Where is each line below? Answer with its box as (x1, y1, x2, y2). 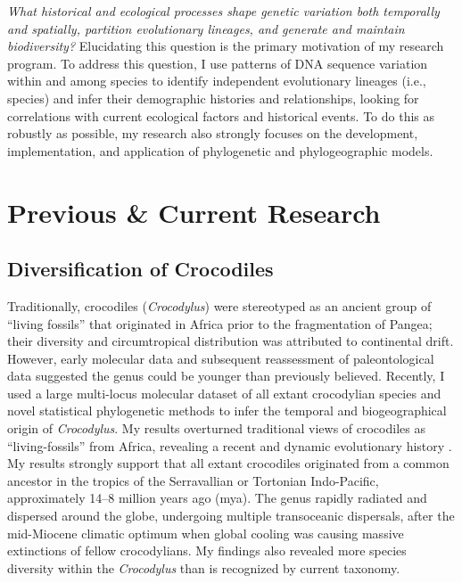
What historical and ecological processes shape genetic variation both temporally (7, 2, 440, 20)
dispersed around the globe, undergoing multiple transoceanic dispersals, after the (7, 506, 455, 525)
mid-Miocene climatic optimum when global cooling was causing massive (7, 523, 404, 542)
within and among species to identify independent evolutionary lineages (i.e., (7, 71, 426, 90)
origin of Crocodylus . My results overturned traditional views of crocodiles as (7, 419, 425, 438)
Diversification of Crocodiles (7, 255, 274, 283)
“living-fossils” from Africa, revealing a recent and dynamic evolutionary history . (7, 436, 452, 455)
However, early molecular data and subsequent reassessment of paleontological (7, 349, 434, 367)
